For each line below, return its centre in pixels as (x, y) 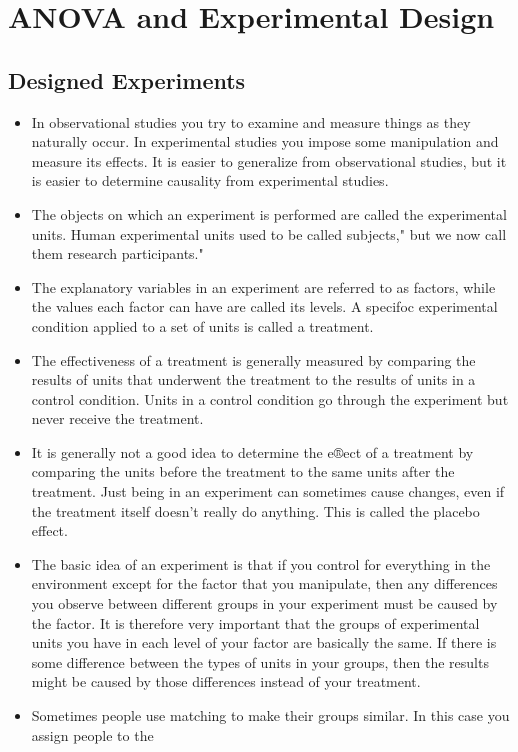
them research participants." (117, 253)
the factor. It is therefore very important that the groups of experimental (255, 622)
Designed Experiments (127, 79)
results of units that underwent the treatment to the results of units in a (253, 379)
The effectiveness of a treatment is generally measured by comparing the (253, 359)
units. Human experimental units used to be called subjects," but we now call (269, 233)
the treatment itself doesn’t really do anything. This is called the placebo (255, 510)
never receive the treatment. (117, 418)
